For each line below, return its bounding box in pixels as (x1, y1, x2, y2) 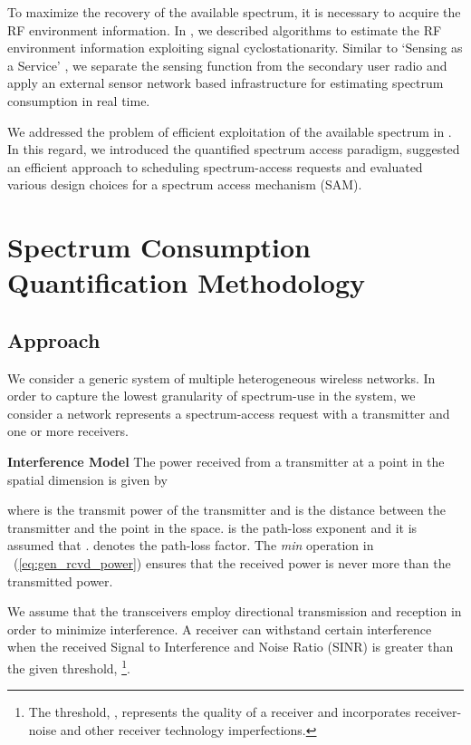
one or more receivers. (7, 421, 129, 440)
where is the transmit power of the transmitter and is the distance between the (7, 500, 446, 519)
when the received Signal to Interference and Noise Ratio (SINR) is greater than (7, 637, 454, 656)
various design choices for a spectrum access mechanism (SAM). (7, 175, 362, 194)
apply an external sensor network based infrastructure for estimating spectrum (7, 73, 444, 92)
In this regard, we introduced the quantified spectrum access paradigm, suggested (7, 140, 460, 159)
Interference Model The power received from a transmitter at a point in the (7, 452, 445, 471)
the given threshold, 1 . (7, 656, 130, 677)
